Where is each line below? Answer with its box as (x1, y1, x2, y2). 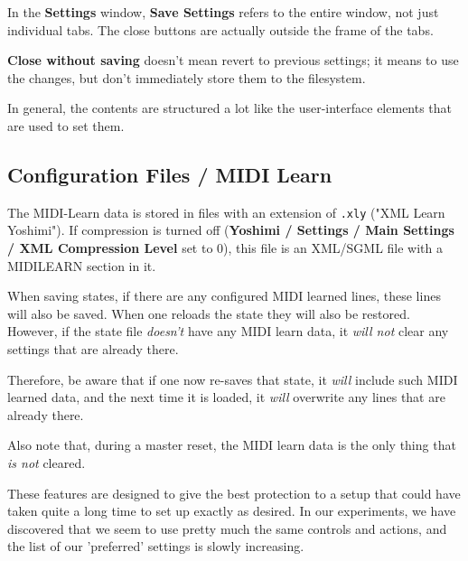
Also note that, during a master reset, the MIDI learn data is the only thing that (7, 435, 456, 454)
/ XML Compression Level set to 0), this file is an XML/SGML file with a (7, 238, 444, 257)
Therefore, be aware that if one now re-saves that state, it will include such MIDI (7, 369, 458, 388)
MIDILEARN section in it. (7, 256, 156, 275)
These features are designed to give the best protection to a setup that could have (7, 483, 461, 502)
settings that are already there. (7, 339, 179, 358)
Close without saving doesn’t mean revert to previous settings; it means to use (7, 51, 459, 70)
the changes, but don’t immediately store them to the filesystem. (7, 68, 366, 87)
